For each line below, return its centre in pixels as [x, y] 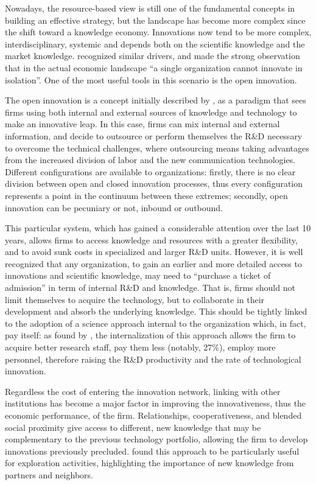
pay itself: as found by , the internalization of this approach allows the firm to [150, 335]
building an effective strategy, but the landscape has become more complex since [155, 20]
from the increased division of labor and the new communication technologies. [150, 160]
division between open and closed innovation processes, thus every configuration [154, 183]
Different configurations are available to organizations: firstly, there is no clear [150, 171]
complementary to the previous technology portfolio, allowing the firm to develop [156, 439]
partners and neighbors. [49, 474]
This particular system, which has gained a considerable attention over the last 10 [158, 228]
